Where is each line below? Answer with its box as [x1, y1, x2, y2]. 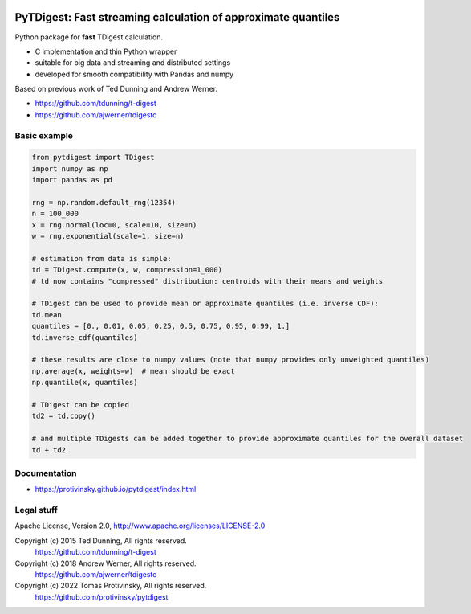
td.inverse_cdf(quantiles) [31, 333, 138, 342]
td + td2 [31, 445, 67, 454]
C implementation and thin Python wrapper [35, 47, 177, 56]
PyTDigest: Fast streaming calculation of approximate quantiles [14, 10, 340, 24]
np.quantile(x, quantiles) [31, 378, 138, 387]
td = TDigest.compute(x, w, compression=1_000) [31, 265, 222, 275]
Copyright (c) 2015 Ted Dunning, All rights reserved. [14, 535, 188, 546]
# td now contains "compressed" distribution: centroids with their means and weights [31, 276, 384, 285]
